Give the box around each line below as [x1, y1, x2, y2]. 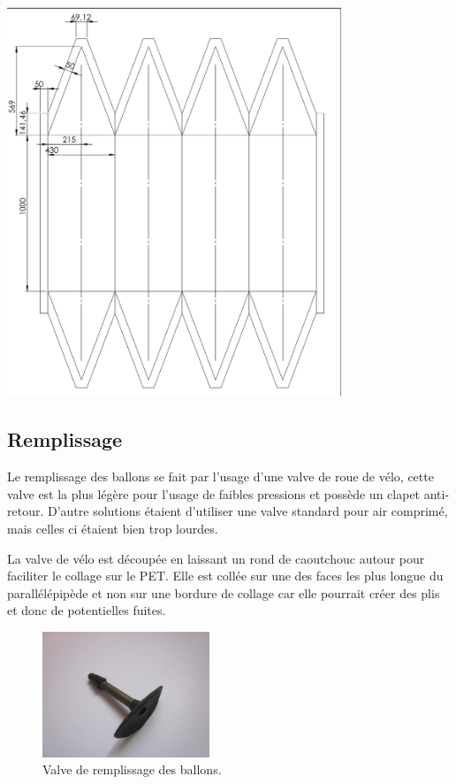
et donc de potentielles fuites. [7, 601, 166, 619]
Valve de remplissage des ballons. [42, 760, 222, 779]
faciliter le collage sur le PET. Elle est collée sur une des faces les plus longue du [7, 566, 444, 585]
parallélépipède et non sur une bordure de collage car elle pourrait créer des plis [7, 583, 440, 602]
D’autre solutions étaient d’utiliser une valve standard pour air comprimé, [47, 502, 448, 520]
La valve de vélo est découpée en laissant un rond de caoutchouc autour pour [7, 549, 425, 567]
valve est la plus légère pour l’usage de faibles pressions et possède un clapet [7, 484, 421, 503]
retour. [7, 502, 44, 520]
